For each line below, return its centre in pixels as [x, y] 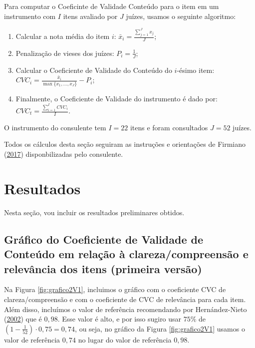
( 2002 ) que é [23, 319]
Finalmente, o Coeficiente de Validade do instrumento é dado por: [117, 98]
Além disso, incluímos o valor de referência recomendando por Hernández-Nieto [126, 309]
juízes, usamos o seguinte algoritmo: [181, 16]
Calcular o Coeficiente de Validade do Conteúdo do [94, 70]
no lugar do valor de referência [125, 339]
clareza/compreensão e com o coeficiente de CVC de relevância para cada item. [125, 299]
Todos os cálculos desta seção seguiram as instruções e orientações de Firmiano [125, 144]
